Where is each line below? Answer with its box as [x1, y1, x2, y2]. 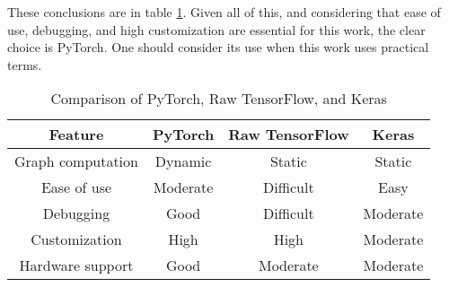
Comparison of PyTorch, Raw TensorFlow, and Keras [50, 88, 387, 109]
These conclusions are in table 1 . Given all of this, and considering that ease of [7, 3, 441, 21]
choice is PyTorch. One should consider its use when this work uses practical [7, 38, 429, 57]
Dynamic [154, 151, 212, 172]
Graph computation [14, 151, 138, 172]
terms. [7, 55, 42, 74]
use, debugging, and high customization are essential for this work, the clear [7, 20, 426, 39]
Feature [48, 124, 104, 145]
